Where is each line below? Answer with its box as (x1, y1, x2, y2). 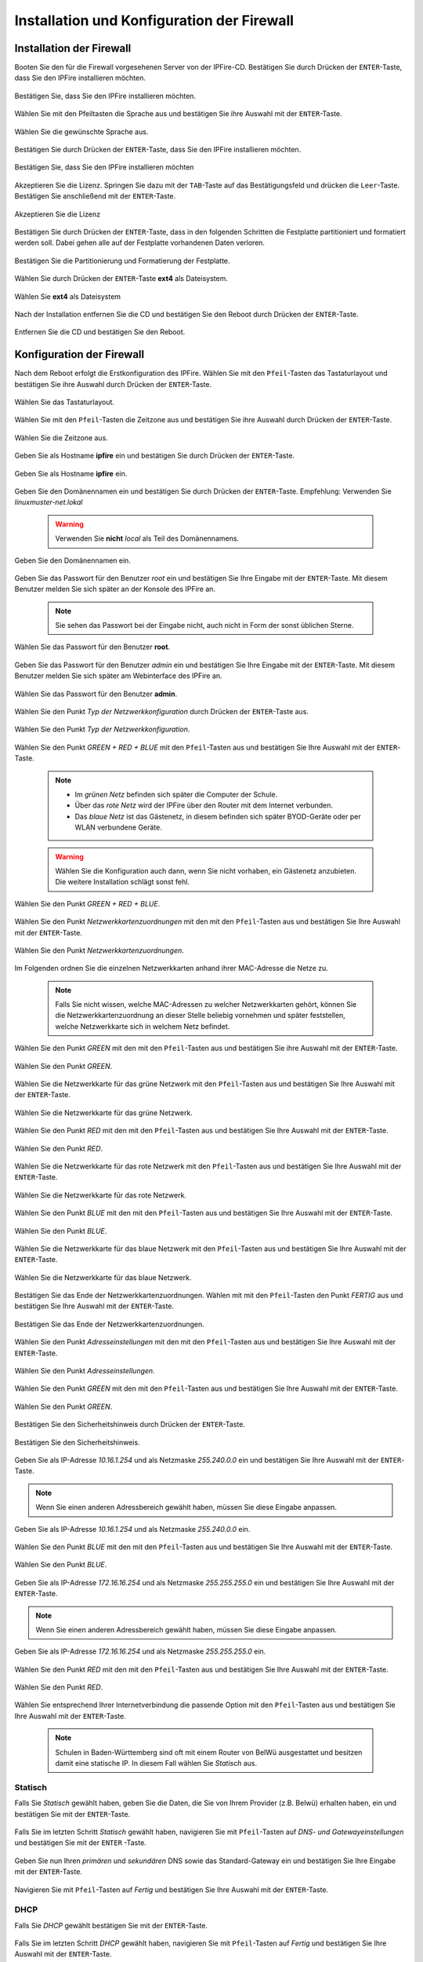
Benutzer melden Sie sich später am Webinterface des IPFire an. (14, 671, 222, 680)
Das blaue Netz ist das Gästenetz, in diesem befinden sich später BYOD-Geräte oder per (74, 811, 361, 821)
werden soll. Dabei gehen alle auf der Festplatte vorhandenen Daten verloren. (14, 238, 266, 247)
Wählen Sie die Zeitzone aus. (14, 432, 109, 443)
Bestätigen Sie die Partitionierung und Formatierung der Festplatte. (14, 256, 230, 265)
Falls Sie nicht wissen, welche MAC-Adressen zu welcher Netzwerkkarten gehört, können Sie (55, 1000, 357, 1009)
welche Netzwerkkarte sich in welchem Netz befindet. (55, 1021, 230, 1031)
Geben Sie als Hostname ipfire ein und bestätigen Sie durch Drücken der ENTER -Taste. (14, 451, 295, 461)
